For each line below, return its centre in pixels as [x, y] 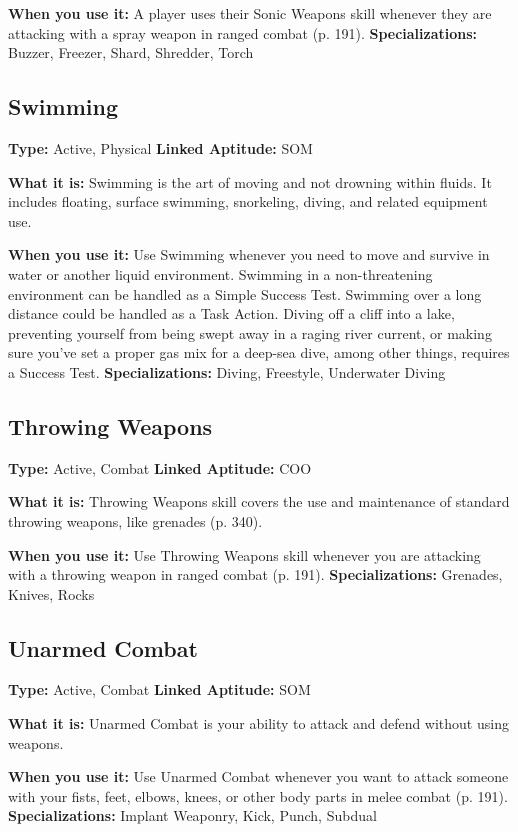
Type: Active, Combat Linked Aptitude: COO [160, 467]
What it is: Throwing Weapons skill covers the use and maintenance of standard [259, 501]
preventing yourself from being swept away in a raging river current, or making [250, 332]
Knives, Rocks [51, 593]
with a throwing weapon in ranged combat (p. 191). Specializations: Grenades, [255, 574]
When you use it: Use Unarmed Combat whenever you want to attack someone [258, 776]
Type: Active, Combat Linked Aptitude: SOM [159, 689]
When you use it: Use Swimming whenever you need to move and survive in [249, 254]
